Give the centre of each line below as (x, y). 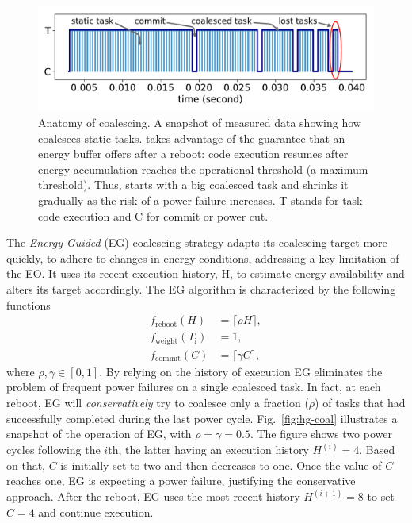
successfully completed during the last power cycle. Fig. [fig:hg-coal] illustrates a (202, 418)
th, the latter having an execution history (208, 450)
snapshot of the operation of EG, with (99, 434)
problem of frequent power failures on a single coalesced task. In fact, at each (194, 387)
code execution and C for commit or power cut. (153, 215)
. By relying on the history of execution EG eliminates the (241, 371)
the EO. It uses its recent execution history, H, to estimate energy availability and (206, 273)
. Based (377, 450)
